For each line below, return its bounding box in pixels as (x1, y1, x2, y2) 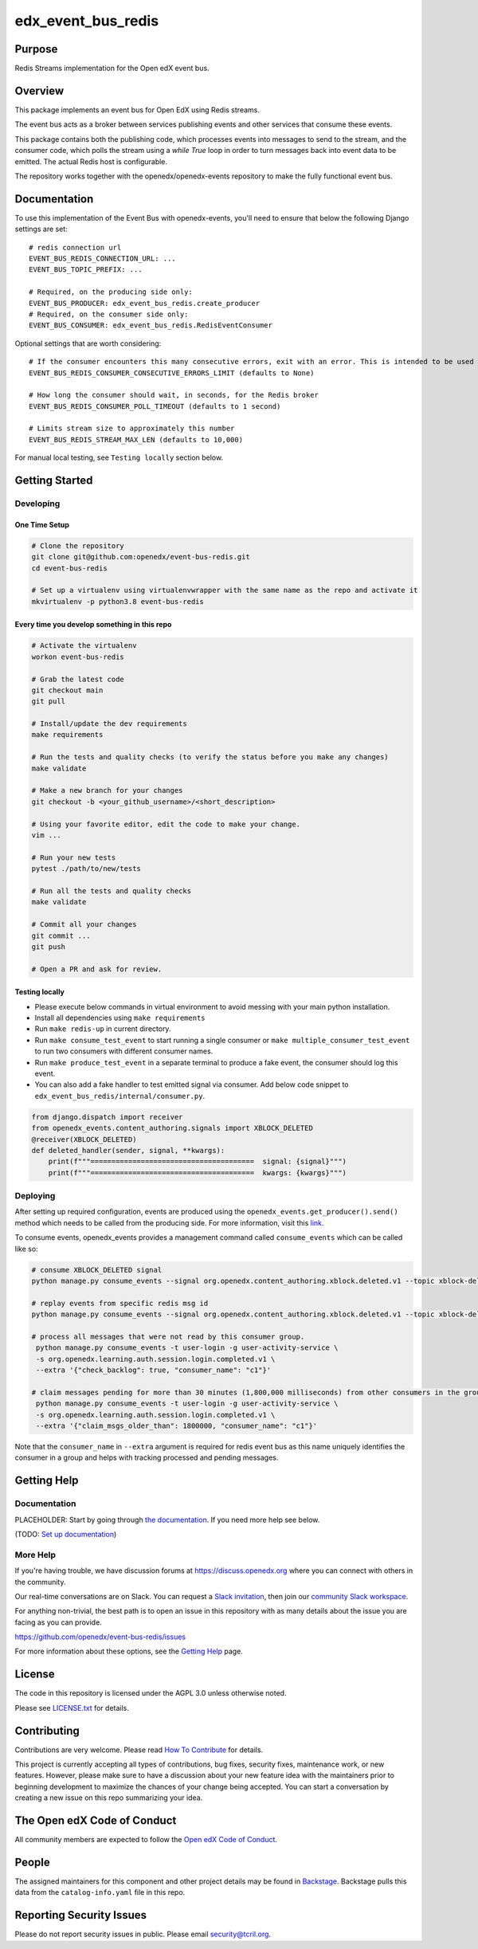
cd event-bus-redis (31, 563, 108, 573)
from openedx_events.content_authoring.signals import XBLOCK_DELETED (31, 1124, 314, 1133)
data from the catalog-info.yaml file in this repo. (14, 1888, 186, 1897)
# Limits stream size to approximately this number (29, 424, 235, 433)
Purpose (14, 42, 58, 56)
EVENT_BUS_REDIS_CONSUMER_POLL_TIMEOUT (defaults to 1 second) (29, 402, 281, 410)
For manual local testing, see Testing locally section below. (14, 453, 223, 462)
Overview (14, 84, 65, 97)
